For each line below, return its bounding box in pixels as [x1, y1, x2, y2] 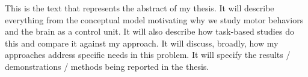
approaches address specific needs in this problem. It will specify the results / [5, 48, 291, 61]
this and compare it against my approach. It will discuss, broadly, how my [5, 36, 279, 49]
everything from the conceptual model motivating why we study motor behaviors [5, 13, 304, 26]
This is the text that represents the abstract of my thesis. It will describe [5, 2, 274, 14]
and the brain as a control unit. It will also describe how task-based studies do [5, 25, 294, 38]
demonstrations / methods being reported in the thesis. [5, 60, 209, 72]
